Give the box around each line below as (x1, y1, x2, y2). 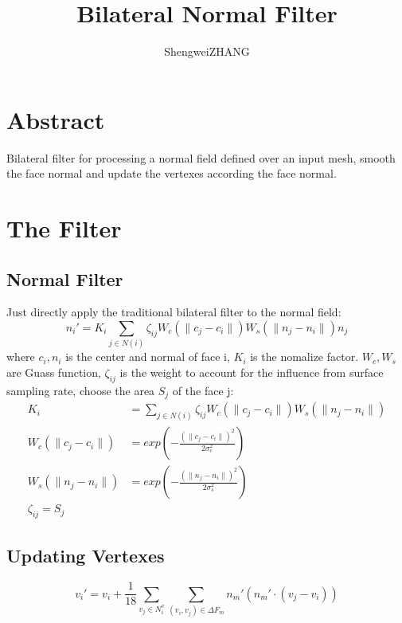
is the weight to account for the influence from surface (119, 363, 384, 380)
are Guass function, (6, 363, 101, 380)
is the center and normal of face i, (65, 348, 230, 365)
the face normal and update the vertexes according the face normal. (6, 165, 337, 182)
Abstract (6, 103, 105, 135)
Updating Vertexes (6, 543, 165, 568)
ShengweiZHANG (164, 43, 250, 60)
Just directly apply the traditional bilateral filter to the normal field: (6, 304, 342, 320)
